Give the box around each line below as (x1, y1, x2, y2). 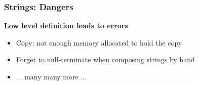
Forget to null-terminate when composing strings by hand (16, 54, 195, 65)
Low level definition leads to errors (4, 20, 128, 31)
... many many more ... (16, 71, 87, 81)
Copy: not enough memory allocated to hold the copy (16, 37, 182, 48)
